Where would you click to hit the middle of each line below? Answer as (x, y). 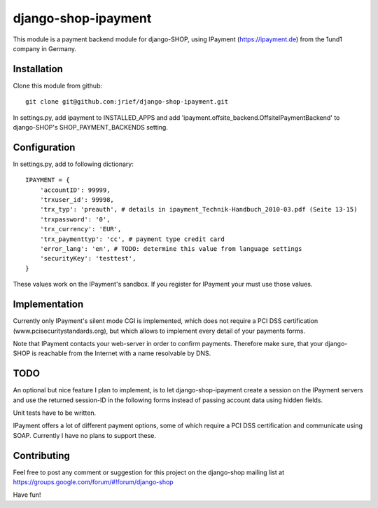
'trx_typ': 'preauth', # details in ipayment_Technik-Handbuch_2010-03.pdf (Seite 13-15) (198, 210)
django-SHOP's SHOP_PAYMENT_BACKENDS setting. (90, 128)
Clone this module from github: (58, 85)
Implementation (48, 304)
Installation (38, 69)
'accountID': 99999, (75, 190)
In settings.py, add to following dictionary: (73, 164)
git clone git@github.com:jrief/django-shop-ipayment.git (127, 102)
